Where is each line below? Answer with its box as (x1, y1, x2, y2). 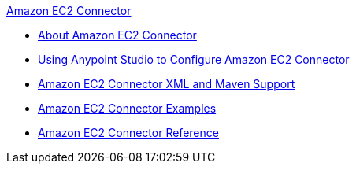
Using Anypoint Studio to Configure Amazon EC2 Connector (38, 53, 350, 66)
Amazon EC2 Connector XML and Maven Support (38, 77, 295, 91)
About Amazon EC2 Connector (38, 28, 197, 42)
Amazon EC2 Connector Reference (38, 126, 219, 139)
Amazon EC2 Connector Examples (38, 102, 217, 115)
